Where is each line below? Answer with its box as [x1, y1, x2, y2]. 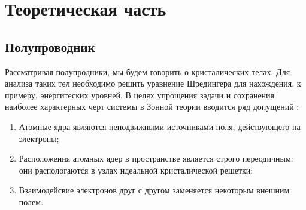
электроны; [19, 132, 59, 144]
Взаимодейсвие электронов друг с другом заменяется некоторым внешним [19, 184, 290, 196]
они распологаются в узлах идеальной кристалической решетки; [19, 163, 253, 176]
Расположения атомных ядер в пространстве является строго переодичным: [19, 152, 293, 165]
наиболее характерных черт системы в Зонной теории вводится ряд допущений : [5, 100, 299, 113]
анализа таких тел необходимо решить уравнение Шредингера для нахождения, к [5, 77, 301, 89]
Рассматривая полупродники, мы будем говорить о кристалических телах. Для [5, 65, 290, 78]
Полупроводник [5, 37, 95, 55]
